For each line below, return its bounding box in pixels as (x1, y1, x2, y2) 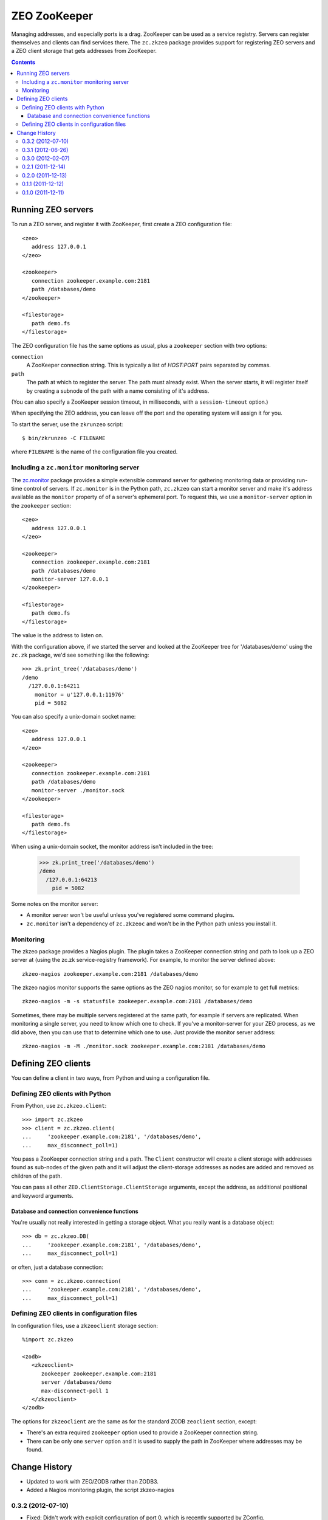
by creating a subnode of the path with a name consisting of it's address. (26, 387, 210, 395)
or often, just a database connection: (11, 1263, 103, 1271)
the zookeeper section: (11, 502, 71, 509)
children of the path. (11, 1172, 62, 1180)
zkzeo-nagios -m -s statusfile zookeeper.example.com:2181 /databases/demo (22, 998, 253, 1005)
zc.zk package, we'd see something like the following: (11, 651, 149, 659)
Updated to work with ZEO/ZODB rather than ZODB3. (26, 1477, 159, 1485)
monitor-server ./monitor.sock (31, 787, 125, 793)
